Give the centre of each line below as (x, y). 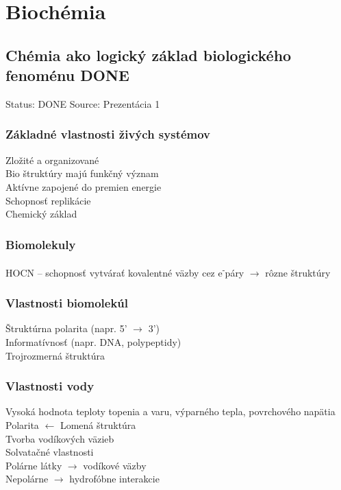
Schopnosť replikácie (48, 200)
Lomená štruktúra (98, 425)
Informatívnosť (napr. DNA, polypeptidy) (93, 342)
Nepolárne (27, 479)
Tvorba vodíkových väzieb (60, 438)
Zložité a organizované (52, 160)
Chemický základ (41, 214)
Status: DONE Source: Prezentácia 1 (83, 103)
